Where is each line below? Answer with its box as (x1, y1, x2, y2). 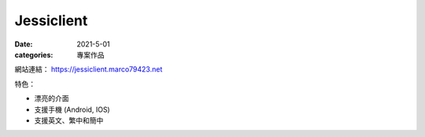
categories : (14, 50, 54, 59)
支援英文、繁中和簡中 (34, 115, 104, 125)
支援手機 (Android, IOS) (34, 105, 110, 114)
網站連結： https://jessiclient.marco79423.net (14, 65, 163, 74)
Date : (14, 39, 33, 49)
